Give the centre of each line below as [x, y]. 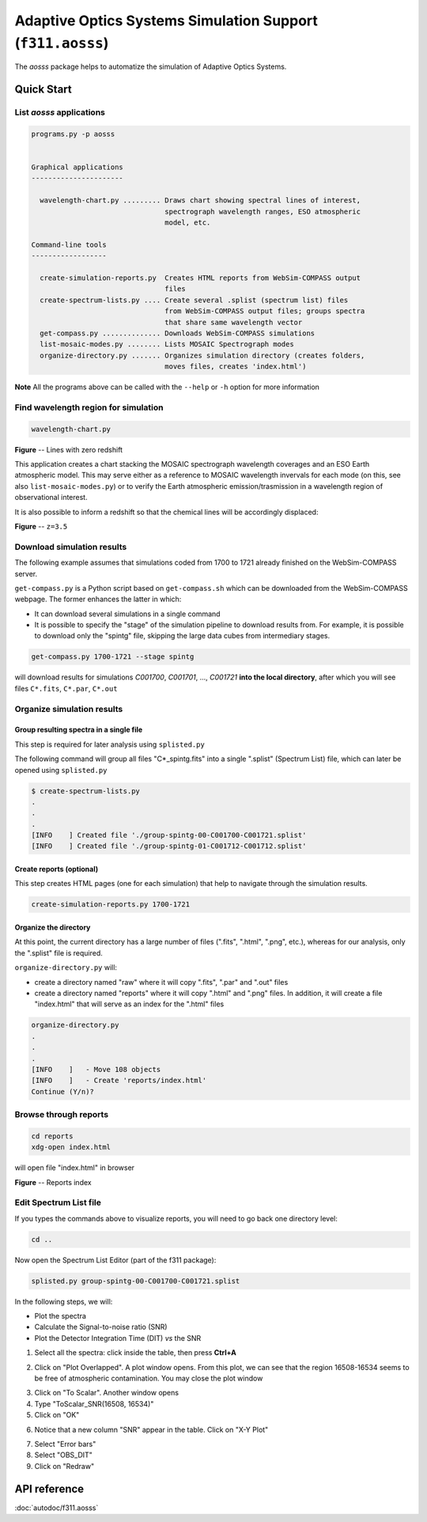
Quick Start [43, 90]
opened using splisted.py [61, 770]
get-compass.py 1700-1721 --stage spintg [113, 657]
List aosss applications [60, 112]
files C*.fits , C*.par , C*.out [66, 688]
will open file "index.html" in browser [74, 1168]
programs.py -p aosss [73, 134]
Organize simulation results [69, 709]
